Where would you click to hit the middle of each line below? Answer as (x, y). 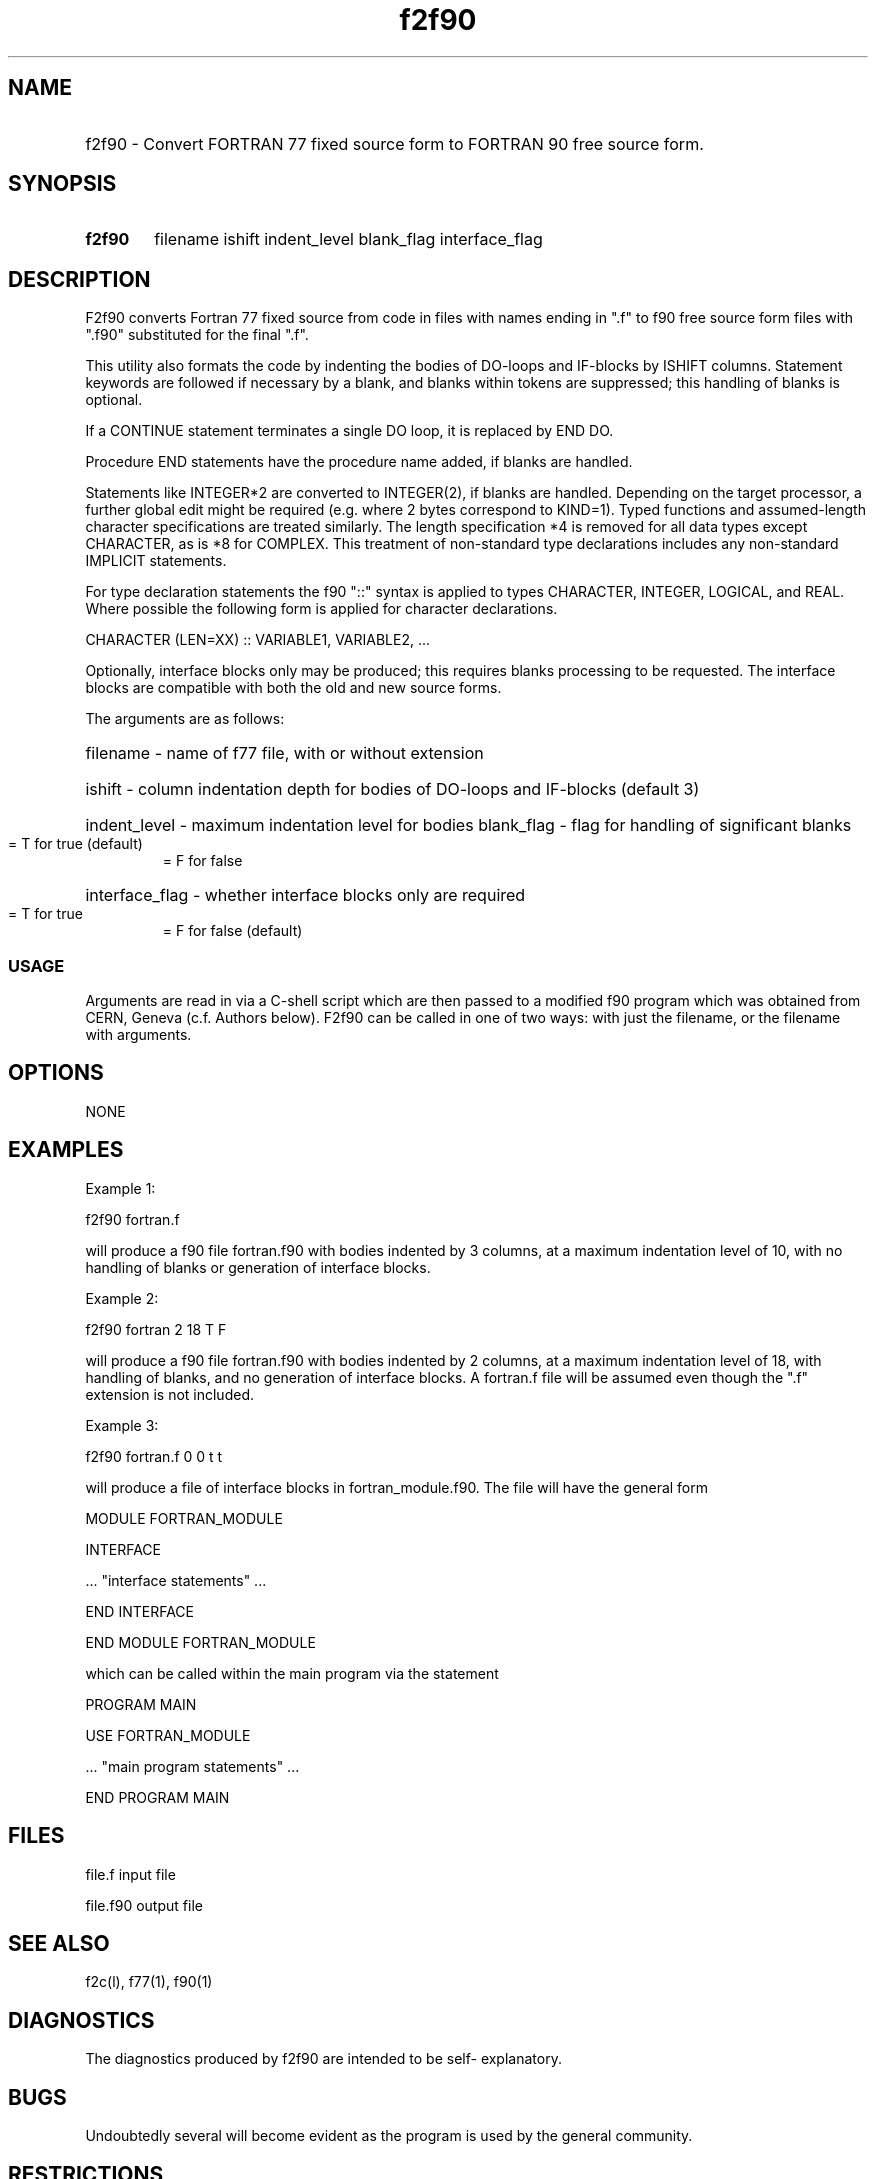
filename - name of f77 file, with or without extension (284, 753)
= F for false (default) (232, 931)
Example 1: (120, 1188)
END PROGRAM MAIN (157, 1797)
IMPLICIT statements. (156, 561)
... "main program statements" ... (192, 1766)
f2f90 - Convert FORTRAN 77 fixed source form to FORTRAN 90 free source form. (394, 143)
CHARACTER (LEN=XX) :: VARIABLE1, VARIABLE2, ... (258, 640)
